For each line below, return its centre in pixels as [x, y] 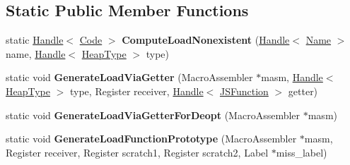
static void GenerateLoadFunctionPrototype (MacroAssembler [151, 139]
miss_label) [302, 152]
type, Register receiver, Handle [136, 91]
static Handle [35, 40]
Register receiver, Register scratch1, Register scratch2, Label [137, 152]
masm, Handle [292, 77]
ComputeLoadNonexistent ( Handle [206, 40]
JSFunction [244, 91]
